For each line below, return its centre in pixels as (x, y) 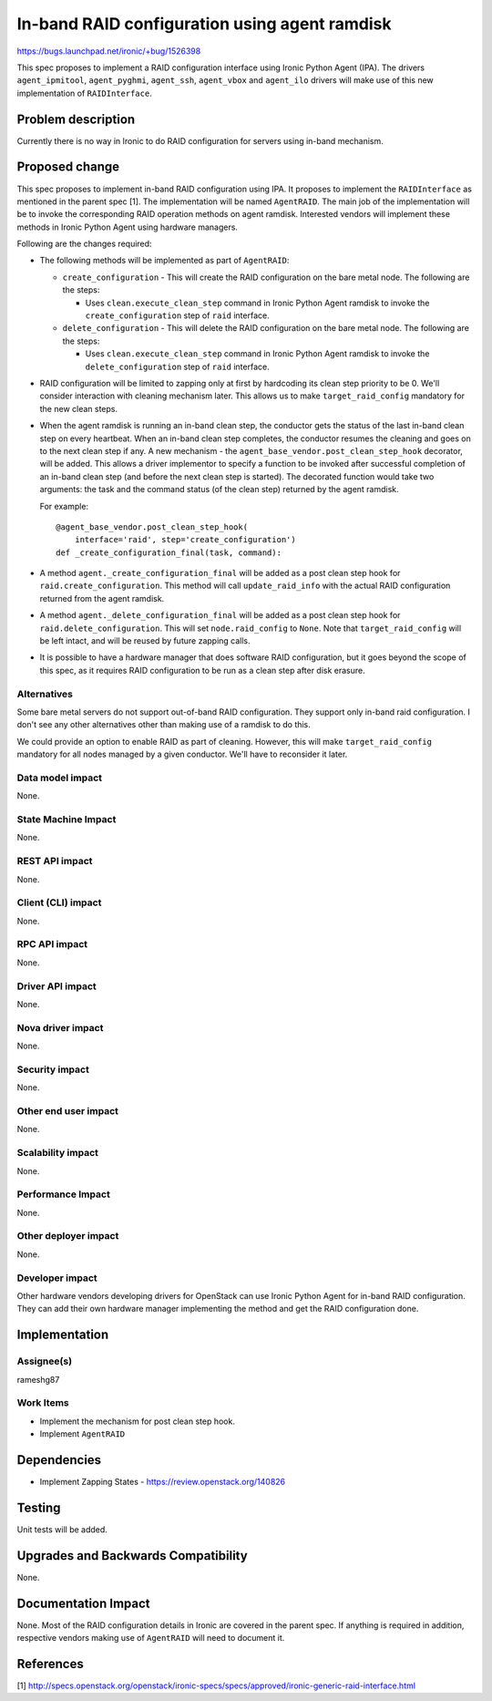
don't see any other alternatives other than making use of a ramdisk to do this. (164, 725)
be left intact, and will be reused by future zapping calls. (145, 641)
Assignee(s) (45, 1361)
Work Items (43, 1403)
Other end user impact (67, 1111)
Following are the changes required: (84, 244)
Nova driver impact (60, 1027)
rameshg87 (38, 1379)
